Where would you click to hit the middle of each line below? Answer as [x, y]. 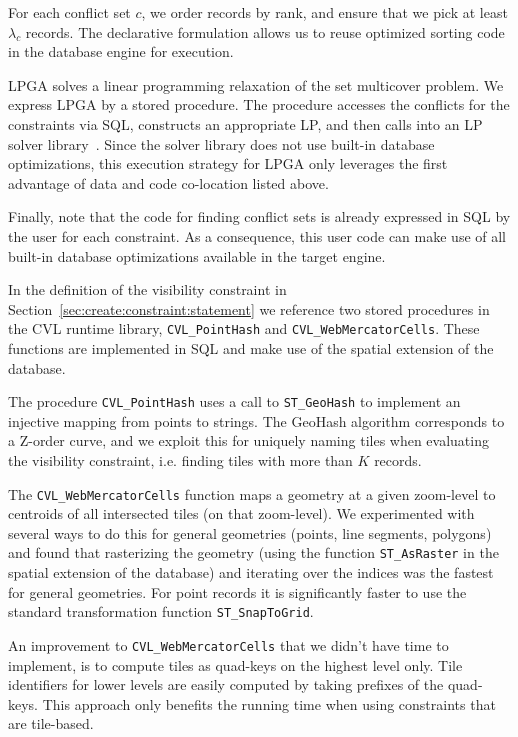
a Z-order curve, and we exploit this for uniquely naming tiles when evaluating [248, 440]
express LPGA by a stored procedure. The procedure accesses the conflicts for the [259, 104]
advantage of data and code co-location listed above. [168, 182]
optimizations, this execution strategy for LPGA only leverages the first [228, 163]
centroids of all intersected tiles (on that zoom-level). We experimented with [241, 513]
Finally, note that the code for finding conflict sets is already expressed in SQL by [259, 216]
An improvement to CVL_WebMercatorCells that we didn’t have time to [228, 644]
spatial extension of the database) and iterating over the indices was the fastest [251, 572]
